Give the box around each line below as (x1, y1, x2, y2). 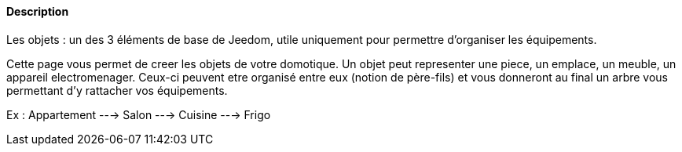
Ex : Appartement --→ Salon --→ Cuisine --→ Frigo (6, 107, 271, 121)
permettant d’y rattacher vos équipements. (6, 83, 228, 97)
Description (6, 5, 69, 18)
